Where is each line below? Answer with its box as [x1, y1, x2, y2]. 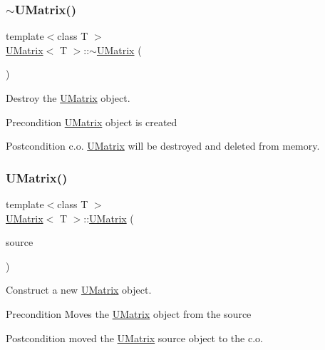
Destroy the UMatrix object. [6, 91, 130, 105]
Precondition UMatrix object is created [6, 114, 177, 129]
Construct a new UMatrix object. [6, 282, 152, 297]
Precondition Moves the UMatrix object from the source [6, 306, 252, 321]
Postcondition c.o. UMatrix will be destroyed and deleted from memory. [6, 138, 320, 153]
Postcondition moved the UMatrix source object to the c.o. [6, 330, 263, 345]
